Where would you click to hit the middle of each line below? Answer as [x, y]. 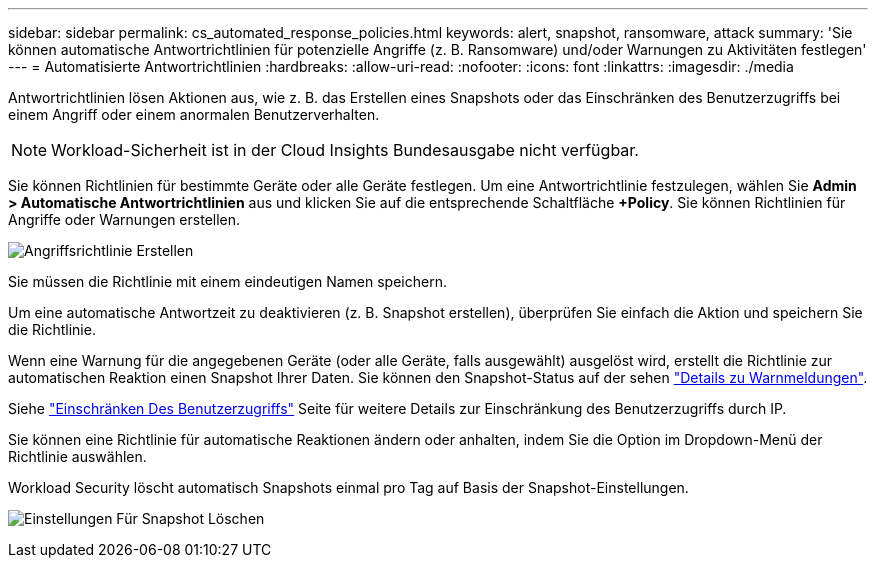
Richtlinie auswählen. [77, 456]
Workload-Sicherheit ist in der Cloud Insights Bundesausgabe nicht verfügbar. [345, 150]
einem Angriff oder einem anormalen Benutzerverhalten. [194, 114]
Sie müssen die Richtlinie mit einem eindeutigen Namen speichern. [227, 281]
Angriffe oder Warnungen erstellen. [124, 219]
